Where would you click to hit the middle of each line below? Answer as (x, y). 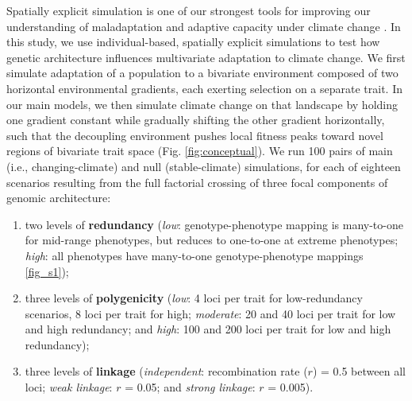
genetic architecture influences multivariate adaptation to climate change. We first (206, 57)
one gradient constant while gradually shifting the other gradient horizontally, (196, 120)
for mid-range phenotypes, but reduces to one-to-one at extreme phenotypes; (212, 240)
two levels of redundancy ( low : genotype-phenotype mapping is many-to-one (214, 224)
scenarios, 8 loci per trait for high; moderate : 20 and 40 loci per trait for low (210, 313)
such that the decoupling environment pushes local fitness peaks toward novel (195, 135)
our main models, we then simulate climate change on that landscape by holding (202, 104)
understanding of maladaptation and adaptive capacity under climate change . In (204, 26)
